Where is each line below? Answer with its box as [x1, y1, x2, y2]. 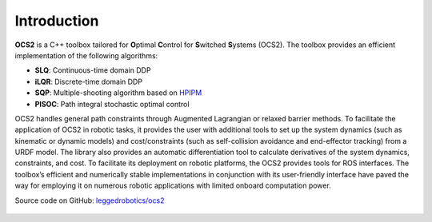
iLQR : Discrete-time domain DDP [34, 77, 143, 86]
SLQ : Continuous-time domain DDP [34, 65, 151, 75]
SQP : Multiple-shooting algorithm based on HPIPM [34, 88, 202, 97]
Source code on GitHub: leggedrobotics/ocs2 [14, 196, 165, 205]
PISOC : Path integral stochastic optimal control [34, 99, 190, 109]
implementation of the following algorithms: [14, 50, 158, 60]
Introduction [14, 12, 99, 30]
